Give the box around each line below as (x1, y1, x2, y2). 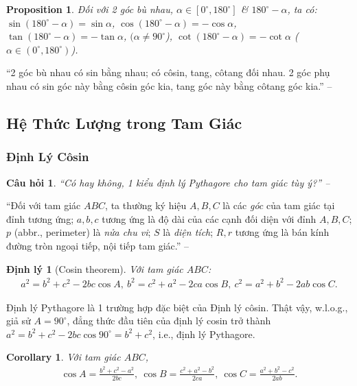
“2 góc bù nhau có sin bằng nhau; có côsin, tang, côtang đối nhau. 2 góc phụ (6, 65, 330, 80)
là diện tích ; (163, 225, 214, 239)
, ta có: (287, 2, 317, 16)
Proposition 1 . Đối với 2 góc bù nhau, (6, 2, 174, 16)
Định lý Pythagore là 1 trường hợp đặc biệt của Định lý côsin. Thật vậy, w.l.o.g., (6, 300, 348, 314)
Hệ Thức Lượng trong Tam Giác (6, 112, 242, 133)
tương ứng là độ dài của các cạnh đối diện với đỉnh (102, 211, 316, 226)
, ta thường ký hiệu (105, 198, 187, 213)
